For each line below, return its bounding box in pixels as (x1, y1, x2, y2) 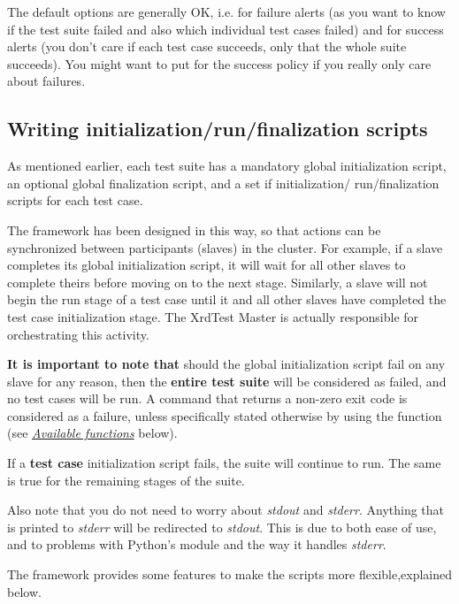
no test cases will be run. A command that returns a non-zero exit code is (7, 389, 408, 408)
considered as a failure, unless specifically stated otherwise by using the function (7, 406, 442, 424)
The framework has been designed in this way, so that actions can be (7, 220, 381, 239)
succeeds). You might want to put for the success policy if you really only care (7, 54, 432, 73)
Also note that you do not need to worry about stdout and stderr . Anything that (7, 501, 445, 519)
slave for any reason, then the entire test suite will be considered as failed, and (7, 371, 447, 390)
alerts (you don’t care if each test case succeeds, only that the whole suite (7, 37, 407, 56)
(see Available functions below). (7, 424, 178, 442)
